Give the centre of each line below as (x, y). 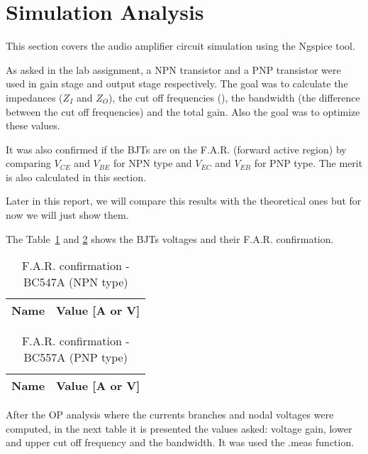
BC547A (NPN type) (76, 282)
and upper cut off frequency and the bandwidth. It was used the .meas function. (180, 442)
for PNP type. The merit (308, 163)
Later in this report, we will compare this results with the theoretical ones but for (184, 201)
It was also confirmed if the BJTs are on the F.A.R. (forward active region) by (176, 149)
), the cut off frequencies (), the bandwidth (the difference (234, 97)
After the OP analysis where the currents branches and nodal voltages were (170, 415)
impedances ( (34, 97)
